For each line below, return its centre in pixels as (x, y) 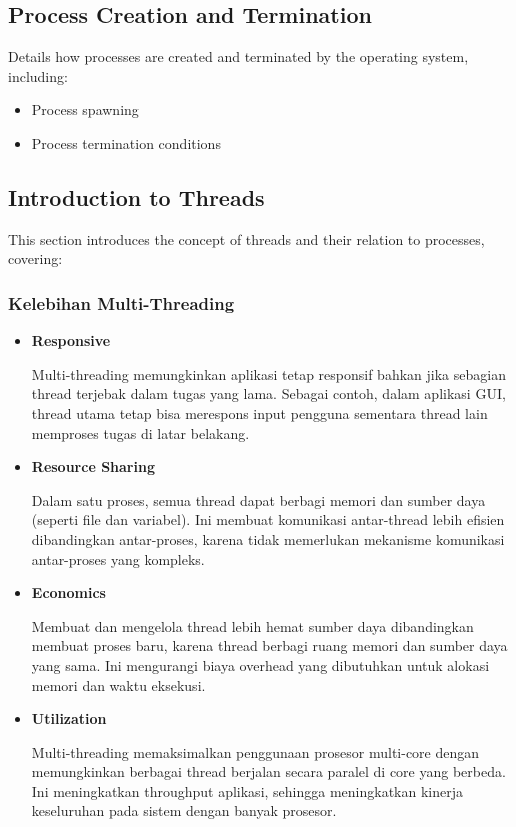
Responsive (71, 340)
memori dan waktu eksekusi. (118, 684)
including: (38, 75)
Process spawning (85, 109)
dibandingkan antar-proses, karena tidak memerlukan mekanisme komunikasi (268, 538)
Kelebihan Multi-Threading (121, 302)
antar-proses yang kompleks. (118, 558)
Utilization (69, 718)
